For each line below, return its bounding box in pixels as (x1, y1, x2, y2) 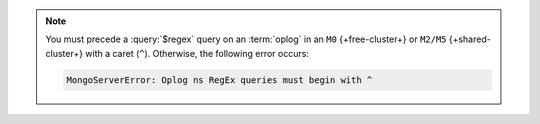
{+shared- (448, 33, 492, 45)
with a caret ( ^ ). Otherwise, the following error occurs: (85, 47, 310, 59)
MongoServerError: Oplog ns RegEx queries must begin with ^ (66, 74, 373, 85)
